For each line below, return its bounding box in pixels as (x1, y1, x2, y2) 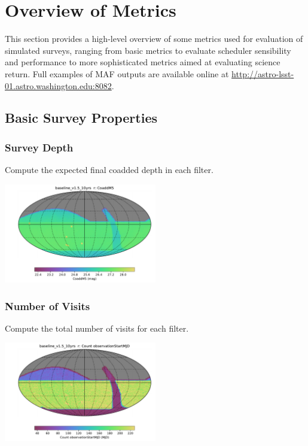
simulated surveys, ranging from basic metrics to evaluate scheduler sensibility (5, 44, 291, 56)
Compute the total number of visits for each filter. (5, 321, 189, 334)
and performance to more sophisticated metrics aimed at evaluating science (5, 56, 280, 68)
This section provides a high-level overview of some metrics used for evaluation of (5, 32, 303, 45)
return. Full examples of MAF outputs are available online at (5, 67, 229, 80)
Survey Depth (5, 139, 74, 154)
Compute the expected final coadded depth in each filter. (5, 163, 214, 176)
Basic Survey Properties (5, 108, 157, 127)
